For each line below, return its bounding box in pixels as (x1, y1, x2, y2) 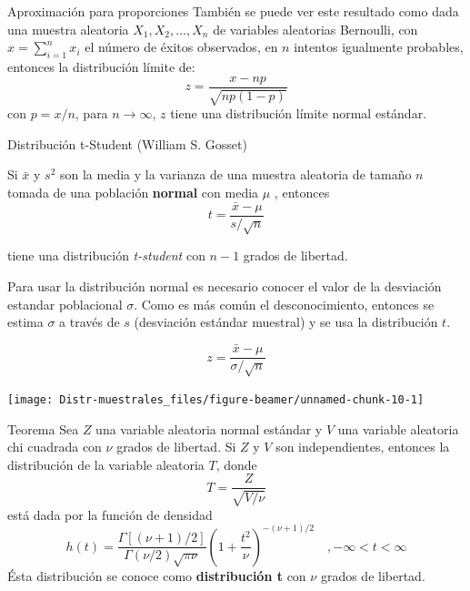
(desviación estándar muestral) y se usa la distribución (134, 312, 438, 331)
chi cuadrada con (7, 437, 102, 456)
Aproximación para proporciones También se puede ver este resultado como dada (7, 2, 459, 20)
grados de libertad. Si (116, 437, 236, 456)
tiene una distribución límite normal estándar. (170, 104, 427, 123)
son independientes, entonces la (275, 437, 450, 456)
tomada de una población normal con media (7, 182, 259, 201)
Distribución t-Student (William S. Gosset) (7, 134, 247, 153)
